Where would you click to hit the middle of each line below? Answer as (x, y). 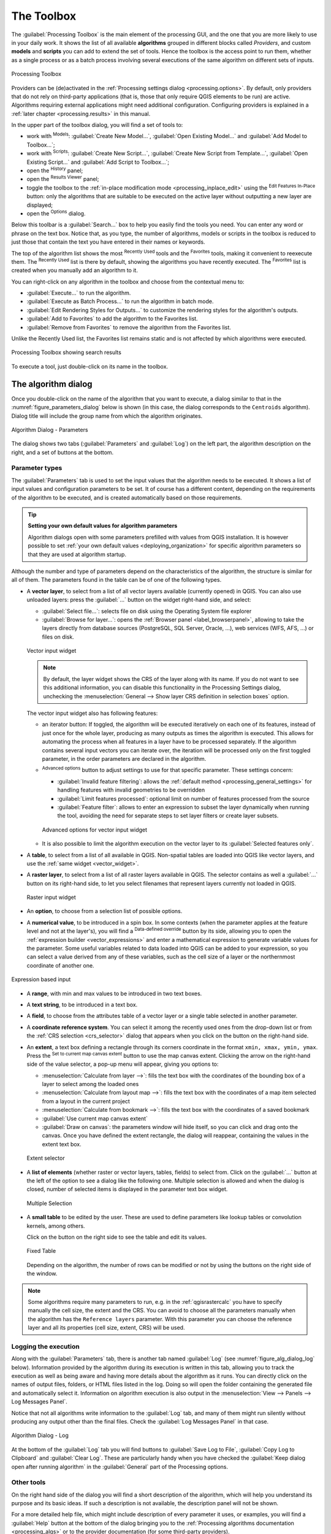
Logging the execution (45, 1346)
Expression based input (41, 979)
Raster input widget (51, 897)
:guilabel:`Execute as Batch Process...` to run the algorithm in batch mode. (120, 301)
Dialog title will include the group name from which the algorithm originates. (107, 416)
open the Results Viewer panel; (63, 179)
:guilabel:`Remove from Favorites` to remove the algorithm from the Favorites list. (129, 327)
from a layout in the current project (86, 1101)
